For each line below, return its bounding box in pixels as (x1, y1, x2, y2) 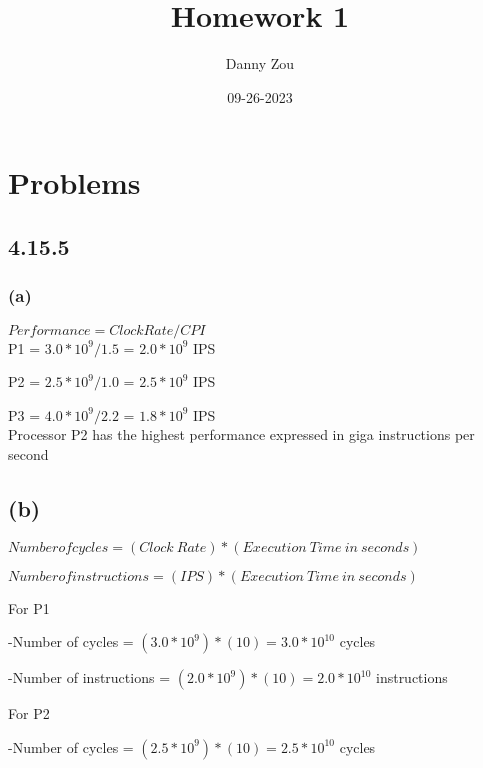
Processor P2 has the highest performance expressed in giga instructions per (8, 424, 475, 445)
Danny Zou (225, 53, 295, 74)
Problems (8, 162, 141, 203)
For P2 (8, 703, 50, 724)
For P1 (8, 597, 50, 618)
